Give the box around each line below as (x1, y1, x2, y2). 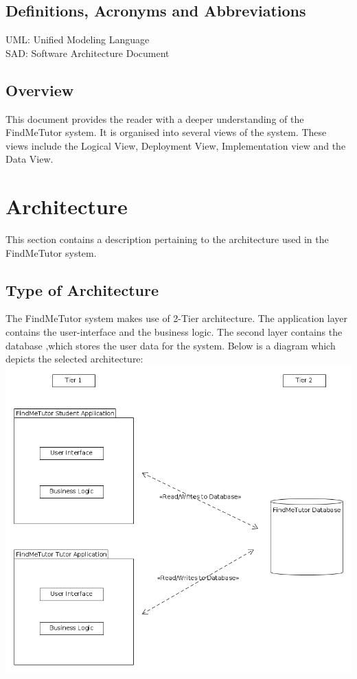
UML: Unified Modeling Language (5, 32, 150, 47)
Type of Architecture (5, 279, 159, 300)
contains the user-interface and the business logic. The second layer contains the (5, 325, 343, 339)
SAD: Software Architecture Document (5, 45, 170, 60)
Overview (5, 79, 74, 100)
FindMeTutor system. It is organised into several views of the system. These (5, 125, 327, 139)
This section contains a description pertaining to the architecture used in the (5, 232, 329, 246)
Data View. (5, 152, 54, 166)
